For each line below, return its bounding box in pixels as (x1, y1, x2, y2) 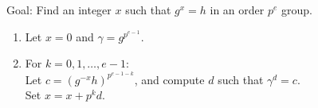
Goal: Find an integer (6, 2, 112, 17)
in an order (210, 2, 265, 17)
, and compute (134, 71, 205, 87)
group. (281, 2, 312, 17)
